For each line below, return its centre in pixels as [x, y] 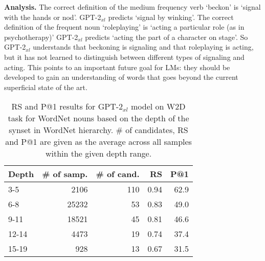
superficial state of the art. [46, 87]
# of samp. [65, 174]
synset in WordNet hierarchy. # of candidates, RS [98, 130]
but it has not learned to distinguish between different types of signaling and [124, 57]
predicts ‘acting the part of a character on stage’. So [167, 37]
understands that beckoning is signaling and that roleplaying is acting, [143, 47]
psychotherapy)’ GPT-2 [41, 37]
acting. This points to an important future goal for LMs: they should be [117, 67]
